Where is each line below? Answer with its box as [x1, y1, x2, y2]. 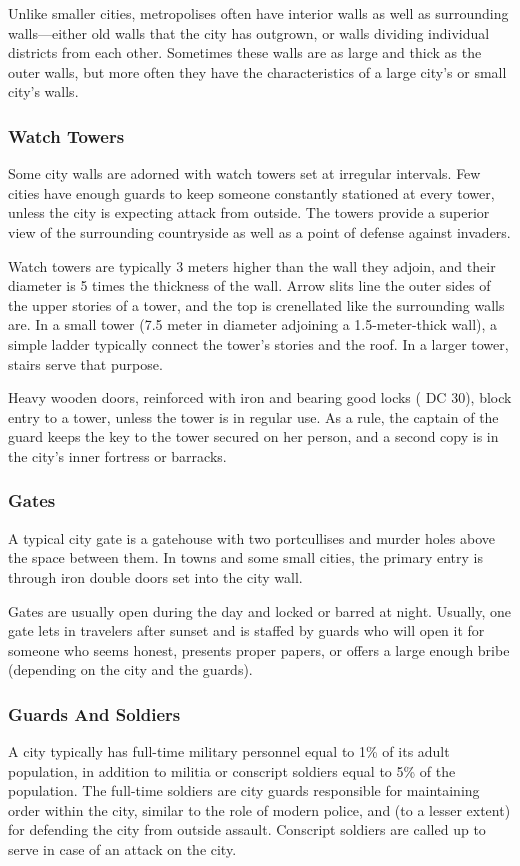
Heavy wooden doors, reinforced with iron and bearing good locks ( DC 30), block [8, 387, 512, 408]
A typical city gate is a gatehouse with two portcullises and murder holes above [8, 527, 495, 548]
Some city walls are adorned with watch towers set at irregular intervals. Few [8, 163, 481, 184]
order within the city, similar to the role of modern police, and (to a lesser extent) [8, 799, 511, 820]
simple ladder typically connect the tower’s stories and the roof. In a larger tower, [8, 333, 509, 354]
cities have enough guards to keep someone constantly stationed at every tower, [8, 182, 495, 203]
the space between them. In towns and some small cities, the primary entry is [8, 547, 483, 568]
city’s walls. [8, 81, 79, 102]
